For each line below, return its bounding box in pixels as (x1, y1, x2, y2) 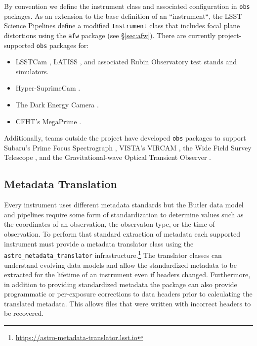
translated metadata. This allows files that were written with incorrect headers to (4, 298, 251, 308)
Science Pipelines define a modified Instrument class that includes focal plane (4, 20, 240, 31)
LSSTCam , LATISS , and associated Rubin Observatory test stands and (15, 56, 237, 67)
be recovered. (4, 308, 44, 318)
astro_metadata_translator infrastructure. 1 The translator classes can (4, 248, 222, 260)
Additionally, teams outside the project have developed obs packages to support (4, 133, 246, 143)
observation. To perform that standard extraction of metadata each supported (4, 229, 241, 239)
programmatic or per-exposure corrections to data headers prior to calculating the (4, 289, 253, 299)
